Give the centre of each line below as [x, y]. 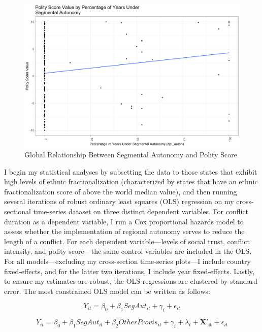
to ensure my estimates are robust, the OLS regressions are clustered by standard [131, 281]
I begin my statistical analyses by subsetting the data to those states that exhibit [131, 171]
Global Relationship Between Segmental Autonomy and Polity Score [131, 154]
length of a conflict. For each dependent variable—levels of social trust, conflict [127, 241]
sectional [18, 211]
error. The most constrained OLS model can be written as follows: [107, 291]
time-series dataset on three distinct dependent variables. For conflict [141, 211]
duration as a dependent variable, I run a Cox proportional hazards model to [124, 221]
